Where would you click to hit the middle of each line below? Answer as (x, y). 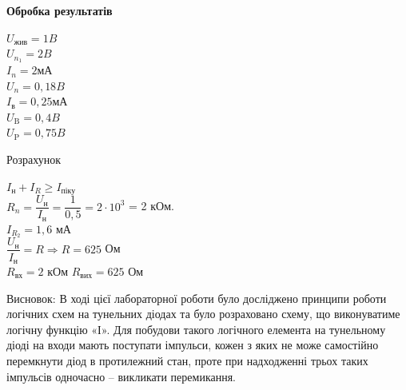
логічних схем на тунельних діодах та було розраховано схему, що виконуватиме (203, 314)
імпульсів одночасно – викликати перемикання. (121, 376)
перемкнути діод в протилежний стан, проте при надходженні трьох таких (187, 360)
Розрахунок (34, 159)
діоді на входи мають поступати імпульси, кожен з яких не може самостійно (193, 345)
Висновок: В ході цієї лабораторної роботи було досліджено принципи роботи (197, 298)
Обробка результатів (60, 10)
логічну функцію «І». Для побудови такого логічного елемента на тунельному (196, 329)
